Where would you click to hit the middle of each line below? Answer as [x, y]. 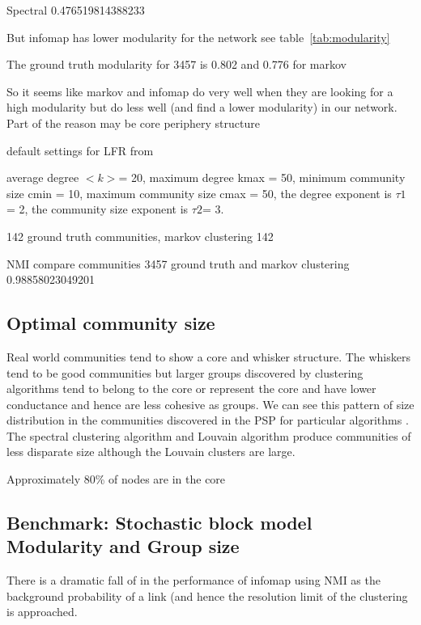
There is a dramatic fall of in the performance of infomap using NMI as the [193, 580]
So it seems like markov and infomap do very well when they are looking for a [200, 91]
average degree [43, 177]
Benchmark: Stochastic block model [159, 523]
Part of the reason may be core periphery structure [133, 122]
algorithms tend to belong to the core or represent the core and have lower [191, 389]
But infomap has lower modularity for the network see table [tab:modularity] [198, 37]
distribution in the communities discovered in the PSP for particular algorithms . [208, 420]
